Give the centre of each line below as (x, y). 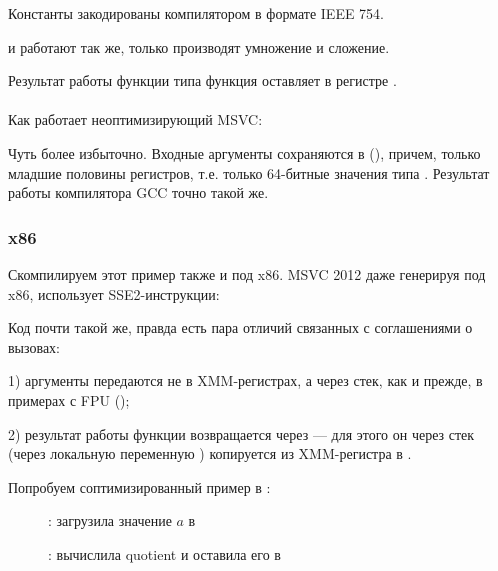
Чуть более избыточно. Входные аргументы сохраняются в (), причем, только (244, 152)
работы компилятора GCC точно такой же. (138, 192)
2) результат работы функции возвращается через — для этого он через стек (241, 433)
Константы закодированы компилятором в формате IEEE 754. (196, 13)
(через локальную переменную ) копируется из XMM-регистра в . (210, 453)
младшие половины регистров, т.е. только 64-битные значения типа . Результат (249, 172)
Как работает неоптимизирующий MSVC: (135, 119)
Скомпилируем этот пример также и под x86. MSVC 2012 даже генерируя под (247, 273)
